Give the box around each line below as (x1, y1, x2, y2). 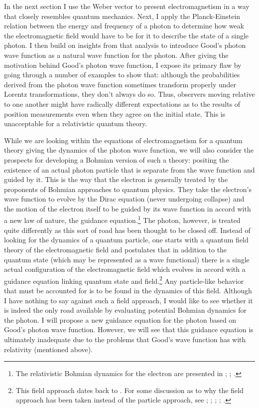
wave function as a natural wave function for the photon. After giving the (4, 49, 229, 60)
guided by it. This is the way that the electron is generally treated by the (4, 174, 228, 185)
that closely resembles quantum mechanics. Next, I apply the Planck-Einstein (4, 10, 241, 21)
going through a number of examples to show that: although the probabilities (4, 69, 240, 80)
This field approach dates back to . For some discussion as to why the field (15, 385, 244, 395)
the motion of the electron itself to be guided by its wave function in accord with (4, 203, 251, 213)
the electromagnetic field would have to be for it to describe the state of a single (4, 30, 249, 40)
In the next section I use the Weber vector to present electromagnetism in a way (4, 1, 250, 11)
